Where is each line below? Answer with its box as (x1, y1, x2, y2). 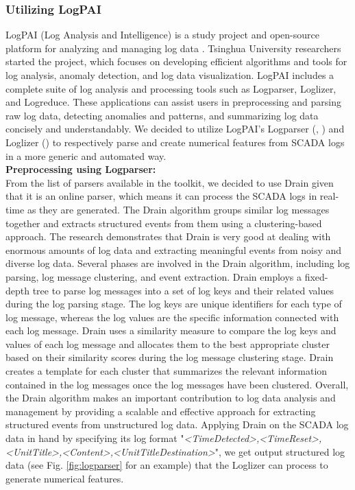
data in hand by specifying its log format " (5, 431, 184, 445)
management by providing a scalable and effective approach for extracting (5, 404, 316, 418)
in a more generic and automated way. (5, 148, 167, 163)
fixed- (304, 269, 328, 283)
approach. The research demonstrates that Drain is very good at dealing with (5, 229, 331, 244)
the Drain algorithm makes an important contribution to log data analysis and (5, 390, 336, 405)
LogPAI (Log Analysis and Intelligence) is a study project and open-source (5, 27, 319, 42)
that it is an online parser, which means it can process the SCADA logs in (5, 189, 317, 203)
